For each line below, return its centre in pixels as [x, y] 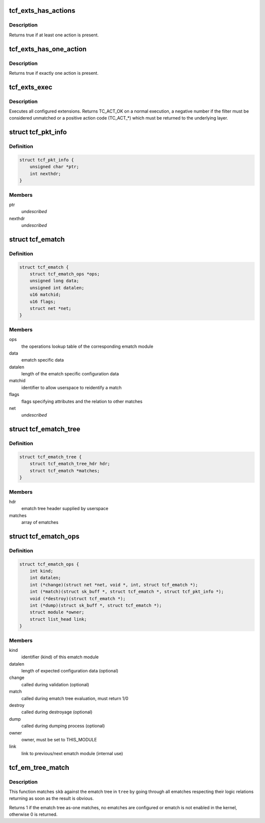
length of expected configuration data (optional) [70, 671]
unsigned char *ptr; [54, 167]
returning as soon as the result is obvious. [52, 798]
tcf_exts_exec [31, 87]
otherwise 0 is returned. [33, 815]
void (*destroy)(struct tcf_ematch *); [78, 598]
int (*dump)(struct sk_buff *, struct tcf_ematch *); [96, 605]
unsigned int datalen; [57, 288]
